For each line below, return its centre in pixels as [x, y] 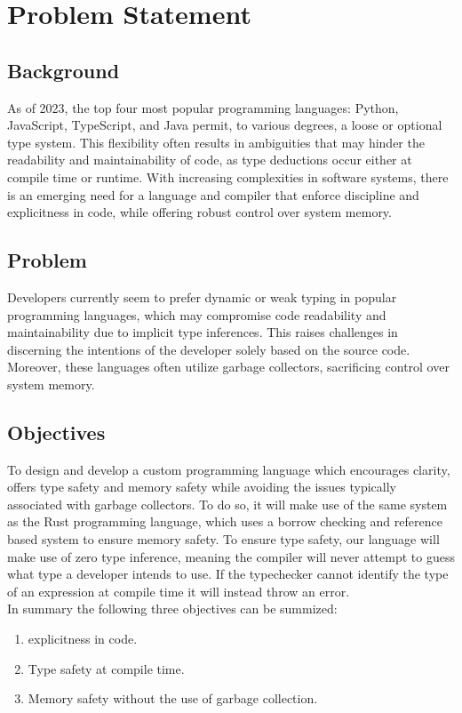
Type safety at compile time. [106, 668]
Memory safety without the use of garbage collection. [173, 698]
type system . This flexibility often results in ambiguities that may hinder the [216, 142]
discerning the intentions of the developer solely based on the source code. [209, 349]
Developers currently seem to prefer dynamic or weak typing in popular [202, 296]
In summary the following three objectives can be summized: [172, 609]
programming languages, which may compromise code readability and [197, 314]
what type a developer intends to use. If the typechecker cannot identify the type [228, 574]
